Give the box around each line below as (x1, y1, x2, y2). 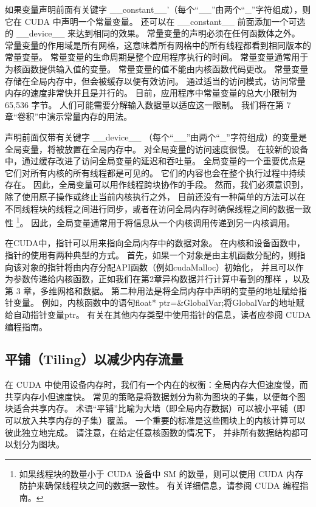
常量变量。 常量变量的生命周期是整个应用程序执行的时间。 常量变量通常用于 (5, 50, 309, 63)
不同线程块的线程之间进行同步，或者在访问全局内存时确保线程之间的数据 (5, 202, 294, 215)
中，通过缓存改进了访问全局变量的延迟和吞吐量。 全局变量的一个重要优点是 (5, 154, 306, 167)
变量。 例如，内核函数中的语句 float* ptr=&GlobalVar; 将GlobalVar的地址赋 (13, 296, 304, 309)
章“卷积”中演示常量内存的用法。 (5, 110, 132, 123)
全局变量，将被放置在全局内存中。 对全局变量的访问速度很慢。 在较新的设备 (5, 142, 309, 155)
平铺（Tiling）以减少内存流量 (5, 350, 184, 368)
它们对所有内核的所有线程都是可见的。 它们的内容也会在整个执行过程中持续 (5, 166, 306, 179)
